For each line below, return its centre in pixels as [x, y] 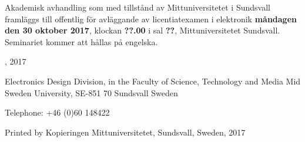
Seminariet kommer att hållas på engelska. [81, 41]
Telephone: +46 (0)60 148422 [57, 112]
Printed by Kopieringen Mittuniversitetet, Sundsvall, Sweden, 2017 [125, 132]
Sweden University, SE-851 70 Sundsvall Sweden [91, 92]
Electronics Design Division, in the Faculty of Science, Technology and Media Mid [153, 81]
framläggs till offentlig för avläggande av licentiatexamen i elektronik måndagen [151, 18]
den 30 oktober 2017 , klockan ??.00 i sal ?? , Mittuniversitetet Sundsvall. [143, 30]
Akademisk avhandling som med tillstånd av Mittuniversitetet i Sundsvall [138, 7]
